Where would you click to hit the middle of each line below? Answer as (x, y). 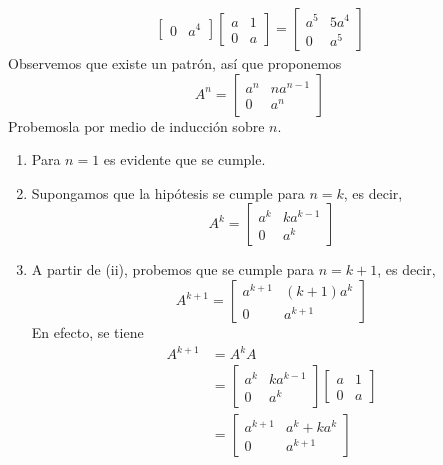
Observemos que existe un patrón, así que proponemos (175, 63)
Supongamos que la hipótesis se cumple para (168, 192)
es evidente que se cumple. (184, 159)
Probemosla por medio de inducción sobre (136, 125)
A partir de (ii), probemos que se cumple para (173, 269)
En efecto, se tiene (87, 332)
